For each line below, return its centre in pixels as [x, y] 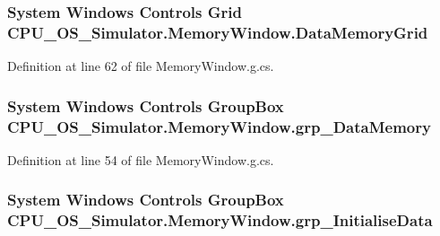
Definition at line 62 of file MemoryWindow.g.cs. [141, 66]
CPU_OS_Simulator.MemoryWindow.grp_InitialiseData [220, 220]
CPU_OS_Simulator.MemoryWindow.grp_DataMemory [219, 126]
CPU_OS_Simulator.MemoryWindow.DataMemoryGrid [218, 32]
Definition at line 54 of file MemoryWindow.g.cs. [141, 159]
